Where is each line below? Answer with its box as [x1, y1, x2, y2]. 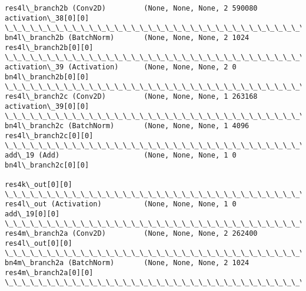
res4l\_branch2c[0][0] [5, 131, 94, 140]
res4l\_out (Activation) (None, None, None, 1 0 [5, 200, 237, 209]
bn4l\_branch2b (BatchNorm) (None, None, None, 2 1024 [5, 33, 250, 42]
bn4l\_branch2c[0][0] [5, 160, 89, 169]
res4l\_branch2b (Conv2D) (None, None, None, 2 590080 [5, 4, 258, 12]
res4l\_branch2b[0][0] [5, 43, 94, 52]
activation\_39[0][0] [5, 102, 89, 111]
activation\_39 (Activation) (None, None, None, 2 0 [5, 62, 237, 71]
